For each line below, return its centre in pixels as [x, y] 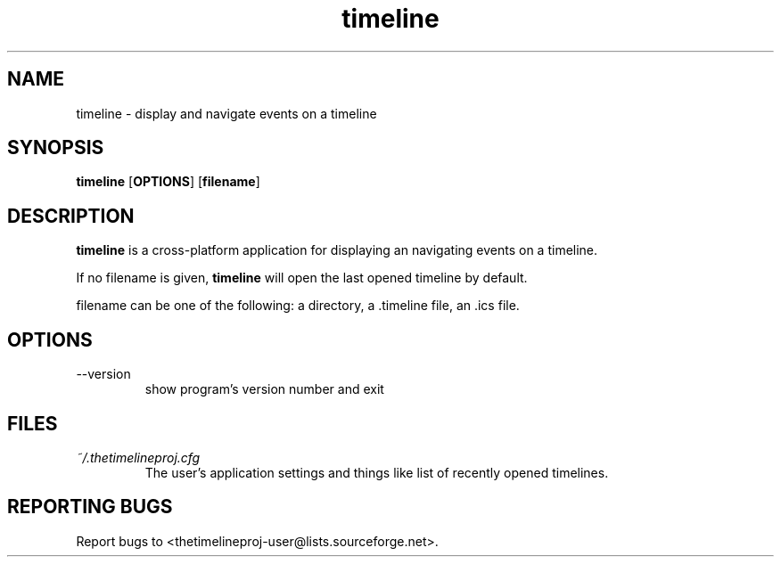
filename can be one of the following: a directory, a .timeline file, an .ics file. [298, 306]
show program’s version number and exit [264, 389]
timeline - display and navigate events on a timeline [226, 113]
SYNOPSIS [56, 148]
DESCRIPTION [71, 216]
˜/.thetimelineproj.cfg [138, 457]
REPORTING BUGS [90, 507]
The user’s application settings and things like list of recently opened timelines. [377, 472]
